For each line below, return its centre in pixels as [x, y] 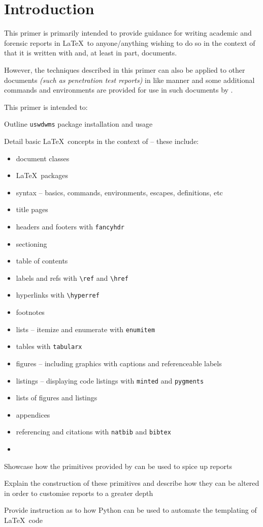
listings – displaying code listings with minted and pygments [110, 380]
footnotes [30, 312]
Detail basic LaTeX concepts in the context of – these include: [102, 141]
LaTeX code [24, 520]
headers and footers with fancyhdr [70, 226]
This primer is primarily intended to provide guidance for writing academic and [128, 33]
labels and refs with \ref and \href [72, 277]
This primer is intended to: [46, 107]
